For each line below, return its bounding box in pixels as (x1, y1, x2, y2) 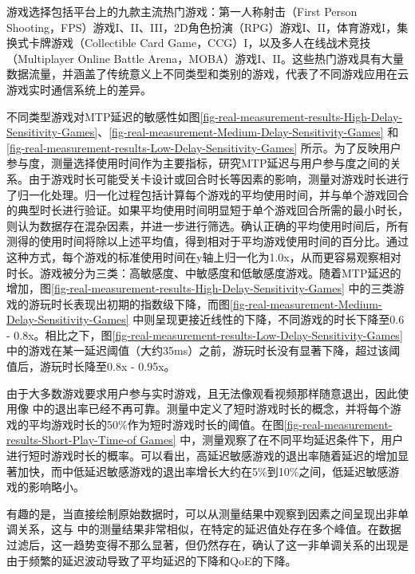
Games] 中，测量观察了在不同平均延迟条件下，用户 (140, 431, 404, 448)
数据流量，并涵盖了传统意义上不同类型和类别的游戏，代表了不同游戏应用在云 (6, 65, 409, 82)
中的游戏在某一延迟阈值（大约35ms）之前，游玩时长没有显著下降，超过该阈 (6, 342, 401, 359)
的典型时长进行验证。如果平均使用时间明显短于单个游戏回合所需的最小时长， (6, 202, 409, 218)
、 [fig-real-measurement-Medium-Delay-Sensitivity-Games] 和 (97, 124, 399, 140)
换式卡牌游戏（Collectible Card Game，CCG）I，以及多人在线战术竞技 (6, 34, 371, 51)
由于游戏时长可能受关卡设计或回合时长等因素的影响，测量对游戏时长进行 (28, 170, 409, 187)
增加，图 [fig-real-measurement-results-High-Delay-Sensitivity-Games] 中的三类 (6, 280, 393, 297)
